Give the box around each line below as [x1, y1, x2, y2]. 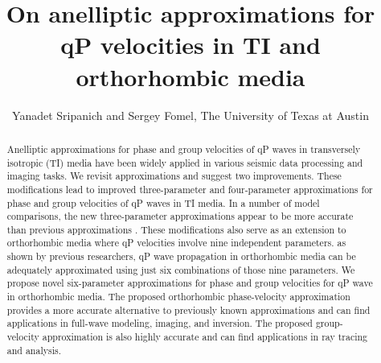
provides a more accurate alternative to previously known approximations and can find [6, 303, 371, 316]
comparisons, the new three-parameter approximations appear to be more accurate [6, 209, 354, 223]
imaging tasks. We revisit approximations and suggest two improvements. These [6, 169, 342, 183]
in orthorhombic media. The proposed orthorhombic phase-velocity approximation [6, 290, 350, 303]
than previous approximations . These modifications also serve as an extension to [6, 222, 346, 236]
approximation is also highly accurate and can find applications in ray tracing [42, 330, 368, 344]
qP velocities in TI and [60, 28, 321, 61]
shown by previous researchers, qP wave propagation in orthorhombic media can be [6, 250, 356, 263]
